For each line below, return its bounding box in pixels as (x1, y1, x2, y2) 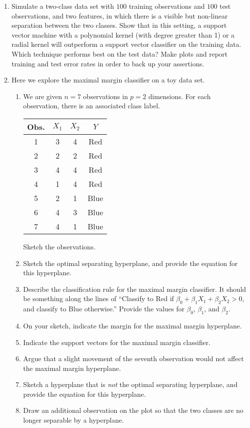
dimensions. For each (148, 91, 211, 101)
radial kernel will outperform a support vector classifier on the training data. (11, 39, 241, 49)
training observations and (128, 1, 205, 11)
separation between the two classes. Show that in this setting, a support (11, 20, 227, 30)
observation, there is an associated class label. (23, 101, 160, 111)
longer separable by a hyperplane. (23, 415, 124, 425)
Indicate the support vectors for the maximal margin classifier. (23, 337, 210, 347)
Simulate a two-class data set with (11, 1, 114, 11)
